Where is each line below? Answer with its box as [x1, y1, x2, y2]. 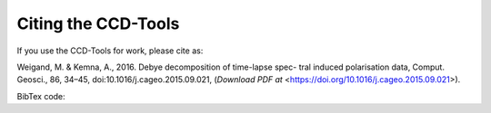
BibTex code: [16, 90, 65, 101]
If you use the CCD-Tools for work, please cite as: [16, 45, 204, 56]
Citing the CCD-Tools [16, 14, 180, 33]
